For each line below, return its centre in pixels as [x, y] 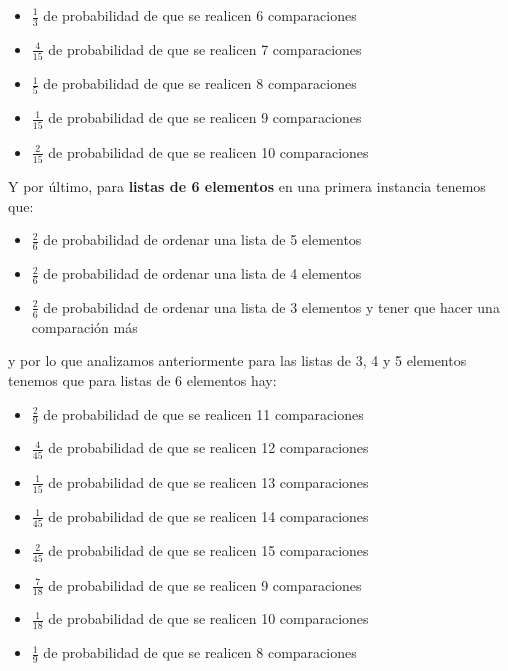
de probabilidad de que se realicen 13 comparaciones [208, 481]
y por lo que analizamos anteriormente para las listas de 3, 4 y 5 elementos [237, 360]
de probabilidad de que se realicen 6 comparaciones [200, 15]
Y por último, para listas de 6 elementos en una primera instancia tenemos [247, 186]
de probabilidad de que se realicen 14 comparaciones [208, 515]
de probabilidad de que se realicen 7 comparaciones [205, 48]
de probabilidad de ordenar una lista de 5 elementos [202, 239]
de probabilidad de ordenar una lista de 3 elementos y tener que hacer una [271, 306]
